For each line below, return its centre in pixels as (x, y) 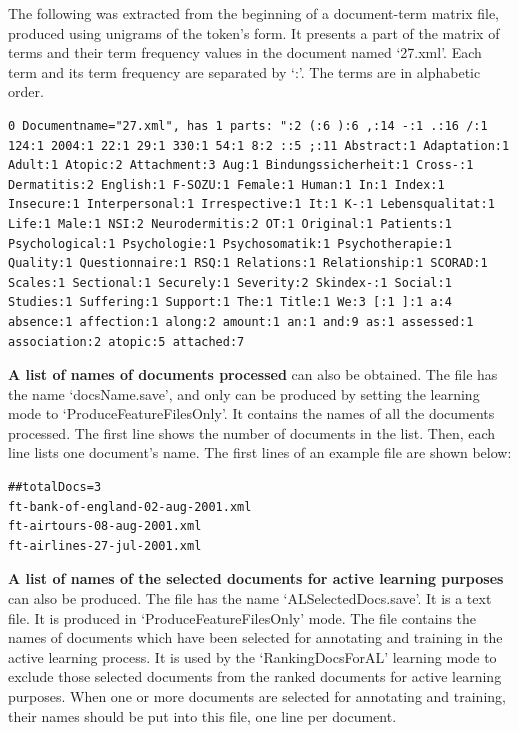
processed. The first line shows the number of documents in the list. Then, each (252, 432)
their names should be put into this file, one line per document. (202, 715)
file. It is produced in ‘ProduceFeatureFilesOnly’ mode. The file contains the (242, 617)
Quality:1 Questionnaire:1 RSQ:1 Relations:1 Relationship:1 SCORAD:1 (248, 263)
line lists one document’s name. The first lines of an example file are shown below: (260, 452)
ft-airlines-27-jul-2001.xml (105, 545)
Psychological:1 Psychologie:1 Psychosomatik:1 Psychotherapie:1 (230, 243)
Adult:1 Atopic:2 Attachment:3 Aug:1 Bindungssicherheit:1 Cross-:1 (241, 165)
